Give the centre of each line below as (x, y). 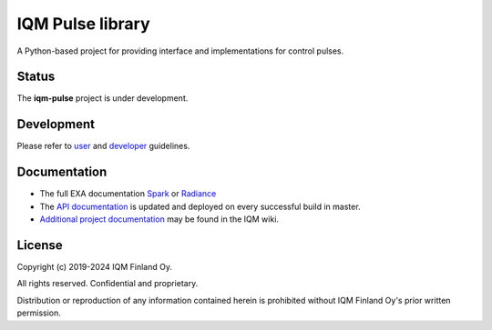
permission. (39, 313)
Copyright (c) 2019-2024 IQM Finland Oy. (95, 266)
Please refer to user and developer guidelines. (103, 146)
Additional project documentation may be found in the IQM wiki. (159, 219)
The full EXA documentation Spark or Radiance (128, 194)
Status (36, 77)
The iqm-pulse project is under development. (102, 98)
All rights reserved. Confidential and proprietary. (108, 284)
